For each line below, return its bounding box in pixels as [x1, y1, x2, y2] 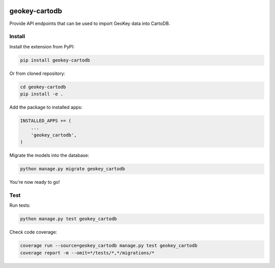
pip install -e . [20, 91, 64, 97]
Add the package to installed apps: [9, 104, 82, 110]
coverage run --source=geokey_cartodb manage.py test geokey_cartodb [20, 243, 198, 249]
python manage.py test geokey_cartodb [20, 216, 117, 222]
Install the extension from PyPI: [9, 43, 75, 49]
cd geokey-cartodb [20, 84, 66, 90]
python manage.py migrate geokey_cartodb [20, 166, 125, 172]
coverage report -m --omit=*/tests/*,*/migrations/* [20, 250, 155, 256]
